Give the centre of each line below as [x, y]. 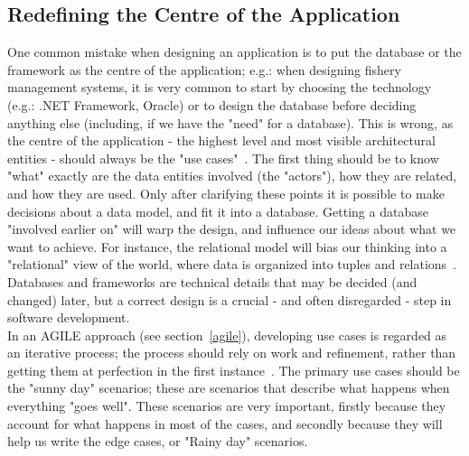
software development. [69, 317]
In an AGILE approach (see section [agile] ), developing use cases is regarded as [227, 335]
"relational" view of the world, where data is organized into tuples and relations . [232, 264]
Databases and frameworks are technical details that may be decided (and [212, 281]
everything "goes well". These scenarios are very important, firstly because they [227, 406]
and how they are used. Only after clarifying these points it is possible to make [226, 193]
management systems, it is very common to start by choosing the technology [220, 87]
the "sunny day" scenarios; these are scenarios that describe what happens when [229, 388]
